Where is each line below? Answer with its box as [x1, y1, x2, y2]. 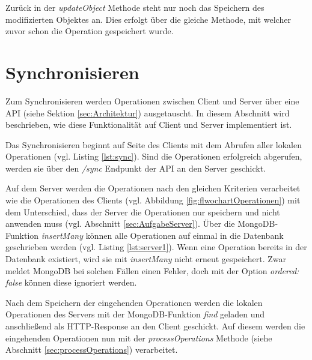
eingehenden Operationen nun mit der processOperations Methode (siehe [5, 331, 272, 344]
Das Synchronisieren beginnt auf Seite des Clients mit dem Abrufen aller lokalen [5, 138, 302, 151]
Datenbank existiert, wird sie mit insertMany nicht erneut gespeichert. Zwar [5, 253, 286, 265]
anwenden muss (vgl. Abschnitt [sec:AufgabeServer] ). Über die [5, 217, 235, 230]
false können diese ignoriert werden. [5, 276, 137, 289]
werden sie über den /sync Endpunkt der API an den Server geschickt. [5, 161, 266, 174]
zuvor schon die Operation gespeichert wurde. [5, 25, 174, 37]
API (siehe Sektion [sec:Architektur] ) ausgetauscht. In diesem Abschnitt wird [5, 106, 290, 119]
